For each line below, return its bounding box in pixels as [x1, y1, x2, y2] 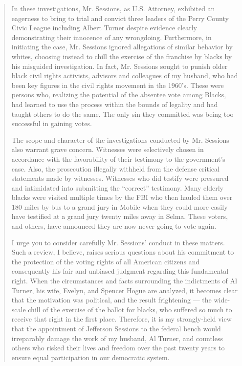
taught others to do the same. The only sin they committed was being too [11, 108, 234, 119]
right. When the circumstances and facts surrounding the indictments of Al [11, 276, 237, 286]
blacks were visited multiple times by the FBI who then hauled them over [11, 192, 233, 202]
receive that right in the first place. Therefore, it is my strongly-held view [11, 314, 232, 324]
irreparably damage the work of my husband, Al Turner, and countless [11, 333, 223, 343]
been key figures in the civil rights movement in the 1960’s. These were [11, 80, 224, 90]
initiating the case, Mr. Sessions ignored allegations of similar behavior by [11, 42, 233, 52]
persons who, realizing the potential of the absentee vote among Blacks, [11, 89, 226, 100]
